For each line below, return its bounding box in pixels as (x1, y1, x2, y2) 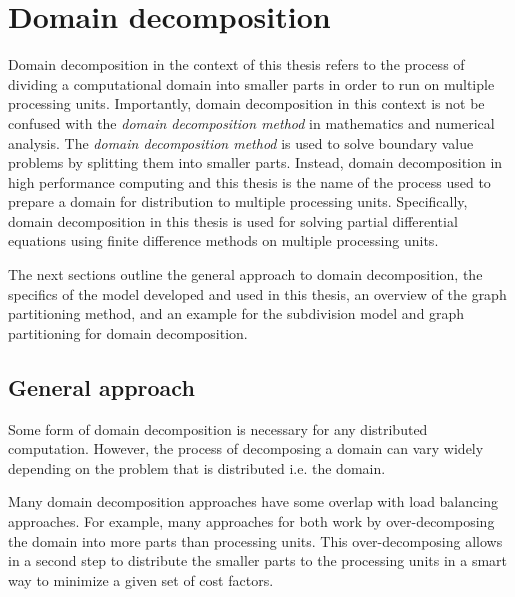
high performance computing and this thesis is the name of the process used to (8, 171, 491, 192)
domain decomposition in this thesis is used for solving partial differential (8, 210, 458, 231)
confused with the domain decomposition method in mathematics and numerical (8, 112, 495, 133)
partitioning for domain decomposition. (8, 322, 248, 343)
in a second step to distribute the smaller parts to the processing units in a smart (8, 550, 508, 571)
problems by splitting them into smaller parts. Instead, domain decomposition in (8, 152, 503, 173)
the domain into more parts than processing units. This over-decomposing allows (8, 530, 503, 551)
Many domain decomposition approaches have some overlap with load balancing (8, 491, 498, 512)
